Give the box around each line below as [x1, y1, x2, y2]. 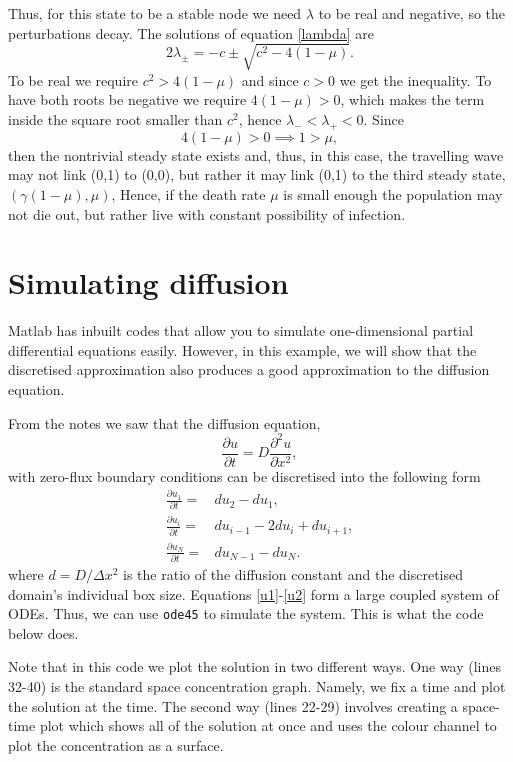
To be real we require [8, 69, 138, 90]
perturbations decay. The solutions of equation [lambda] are [8, 22, 374, 43]
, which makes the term [340, 89, 485, 110]
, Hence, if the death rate [111, 183, 266, 204]
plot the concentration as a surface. [8, 734, 224, 755]
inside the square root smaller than [8, 108, 223, 129]
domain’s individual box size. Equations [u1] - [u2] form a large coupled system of [8, 583, 499, 604]
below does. [8, 622, 79, 643]
